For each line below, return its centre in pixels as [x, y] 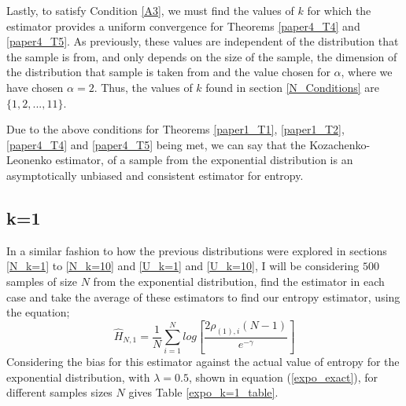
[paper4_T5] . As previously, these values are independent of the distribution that [203, 41]
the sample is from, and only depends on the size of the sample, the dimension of [202, 56]
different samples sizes [59, 392]
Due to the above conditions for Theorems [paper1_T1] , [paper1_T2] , [175, 129]
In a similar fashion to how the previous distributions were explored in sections [197, 250]
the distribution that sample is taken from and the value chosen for [168, 72]
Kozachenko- [340, 144]
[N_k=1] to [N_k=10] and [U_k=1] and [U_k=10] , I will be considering [183, 266]
